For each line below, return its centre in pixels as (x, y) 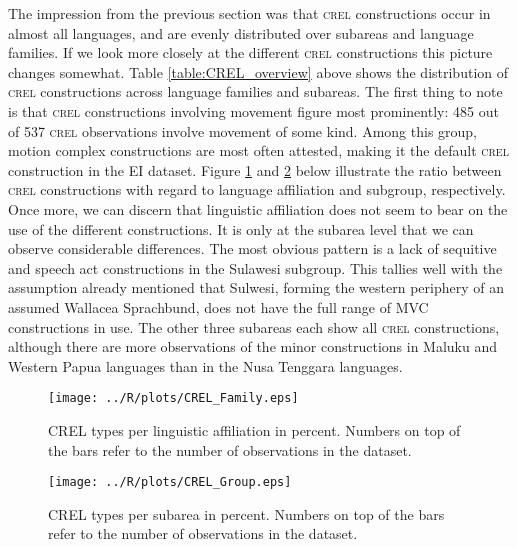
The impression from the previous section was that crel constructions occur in (249, 13)
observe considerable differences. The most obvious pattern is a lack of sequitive (252, 248)
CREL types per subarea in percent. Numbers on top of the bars (246, 513)
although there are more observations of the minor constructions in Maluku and (253, 346)
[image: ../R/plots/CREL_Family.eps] (173, 398)
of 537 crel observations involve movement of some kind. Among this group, (243, 130)
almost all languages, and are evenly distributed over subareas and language (241, 32)
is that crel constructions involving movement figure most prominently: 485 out (253, 110)
